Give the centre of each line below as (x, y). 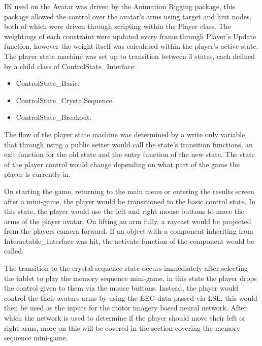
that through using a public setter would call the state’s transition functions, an (128, 144)
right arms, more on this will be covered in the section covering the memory (122, 327)
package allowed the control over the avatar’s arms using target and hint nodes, (128, 16)
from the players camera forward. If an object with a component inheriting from (129, 231)
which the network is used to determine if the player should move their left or (125, 318)
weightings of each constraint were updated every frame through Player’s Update (130, 36)
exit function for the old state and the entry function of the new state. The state (129, 154)
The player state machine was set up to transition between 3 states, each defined (129, 56)
